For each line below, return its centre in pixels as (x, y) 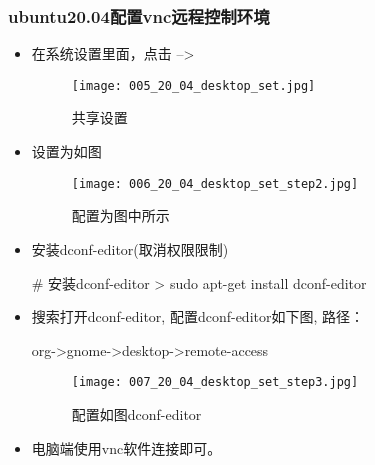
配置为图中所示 (120, 215)
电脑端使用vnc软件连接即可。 (126, 447)
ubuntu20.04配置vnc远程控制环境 (139, 15)
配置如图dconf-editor (136, 413)
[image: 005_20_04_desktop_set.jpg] (193, 85)
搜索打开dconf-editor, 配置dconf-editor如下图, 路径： (198, 316)
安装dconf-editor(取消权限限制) (130, 248)
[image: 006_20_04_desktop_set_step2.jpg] (215, 183)
